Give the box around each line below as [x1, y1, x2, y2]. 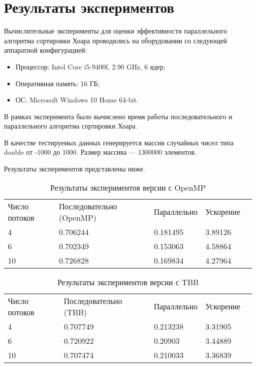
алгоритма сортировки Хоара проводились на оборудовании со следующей [4, 35, 227, 45]
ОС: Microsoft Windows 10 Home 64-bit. [15, 95, 139, 105]
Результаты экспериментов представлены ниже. [4, 164, 145, 174]
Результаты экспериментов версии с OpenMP [50, 181, 206, 193]
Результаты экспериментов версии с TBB [57, 276, 199, 288]
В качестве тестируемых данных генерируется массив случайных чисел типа [4, 137, 234, 147]
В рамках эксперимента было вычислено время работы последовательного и [4, 111, 232, 121]
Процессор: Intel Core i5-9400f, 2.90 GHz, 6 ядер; [15, 61, 165, 71]
